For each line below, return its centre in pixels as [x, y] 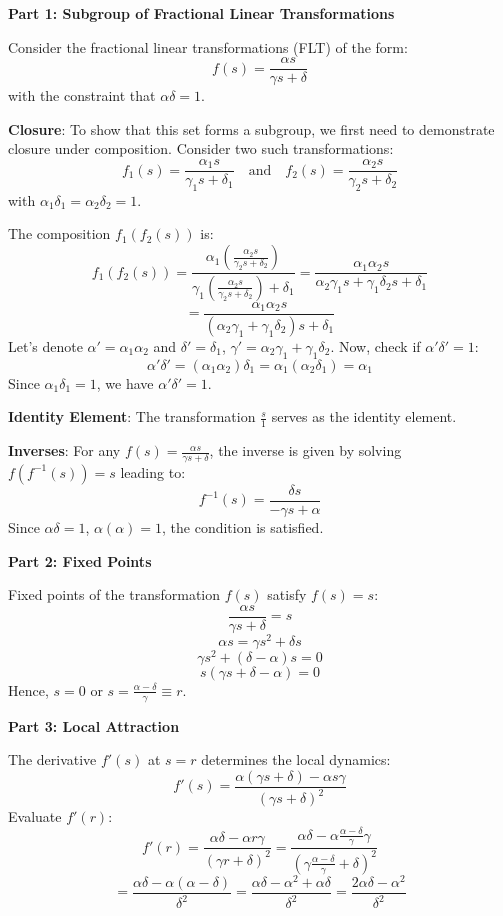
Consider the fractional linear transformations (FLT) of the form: [208, 46]
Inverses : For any [64, 450]
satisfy [287, 594]
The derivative [52, 759]
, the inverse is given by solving [305, 450]
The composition [59, 233]
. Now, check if [375, 345]
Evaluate [35, 816]
